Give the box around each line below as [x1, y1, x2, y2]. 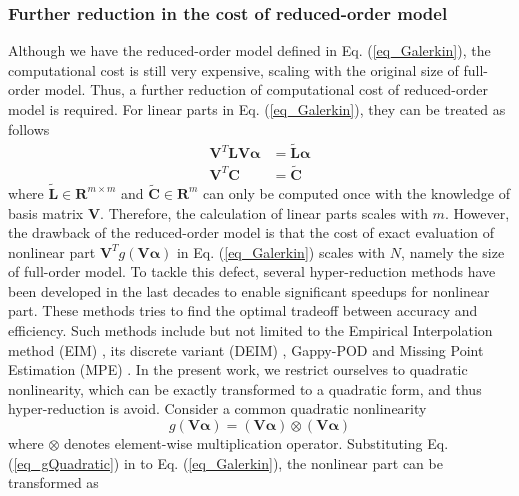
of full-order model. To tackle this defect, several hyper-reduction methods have [8, 261, 496, 282]
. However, [444, 202, 510, 223]
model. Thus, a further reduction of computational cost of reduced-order [44, 79, 489, 100]
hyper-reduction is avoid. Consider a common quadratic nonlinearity [8, 398, 427, 419]
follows [8, 118, 50, 139]
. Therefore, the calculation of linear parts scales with [100, 202, 428, 223]
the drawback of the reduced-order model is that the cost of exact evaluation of [8, 222, 495, 243]
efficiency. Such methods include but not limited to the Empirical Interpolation [8, 320, 493, 341]
